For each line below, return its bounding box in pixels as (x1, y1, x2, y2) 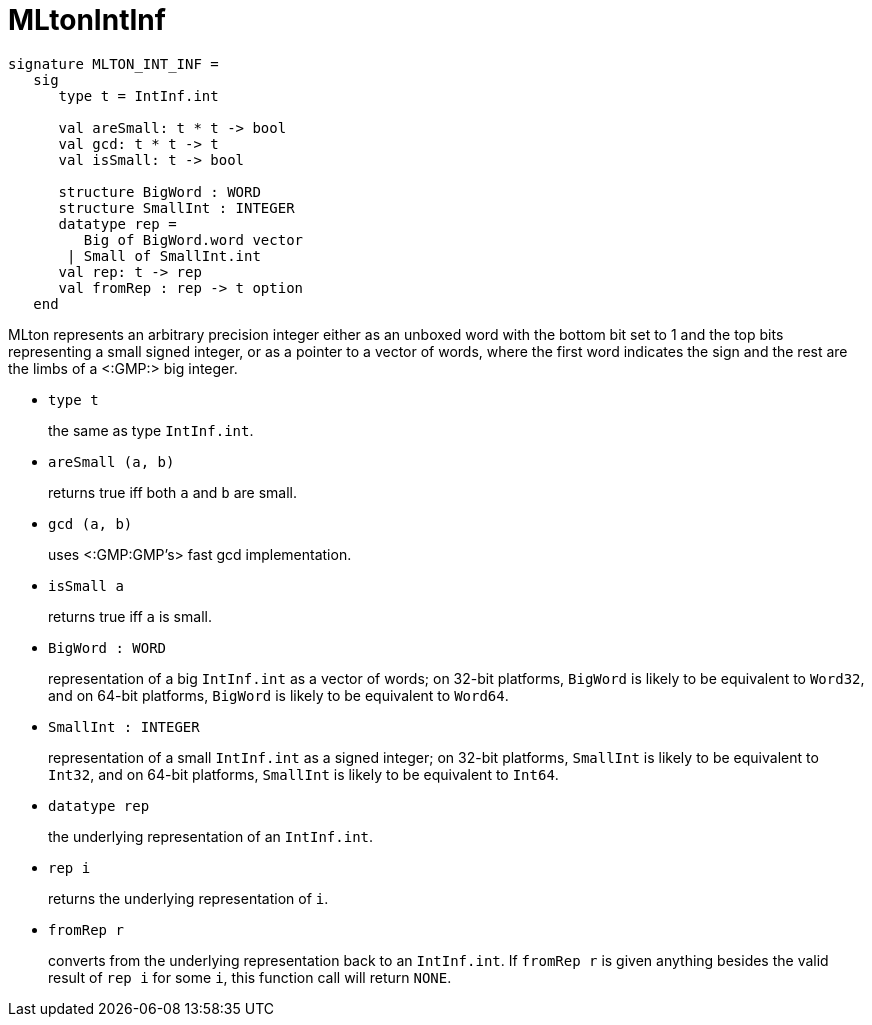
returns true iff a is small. (48, 607, 212, 625)
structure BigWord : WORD (58, 183, 261, 200)
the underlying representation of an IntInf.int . (48, 827, 374, 845)
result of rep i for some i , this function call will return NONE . (48, 968, 452, 986)
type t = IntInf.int (58, 87, 219, 104)
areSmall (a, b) (48, 453, 175, 470)
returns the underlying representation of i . (48, 889, 329, 907)
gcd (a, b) (48, 515, 133, 532)
